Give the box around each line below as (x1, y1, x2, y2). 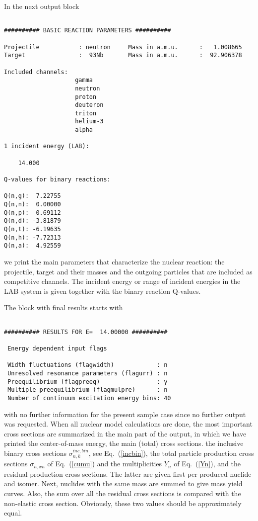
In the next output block (4, 1, 79, 11)
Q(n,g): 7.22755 (4, 192, 61, 200)
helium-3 (75, 118, 104, 125)
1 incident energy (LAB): (4, 143, 89, 150)
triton (75, 109, 97, 117)
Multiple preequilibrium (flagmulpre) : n (7, 386, 168, 394)
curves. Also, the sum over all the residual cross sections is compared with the (4, 488, 241, 498)
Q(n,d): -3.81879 (4, 217, 61, 225)
